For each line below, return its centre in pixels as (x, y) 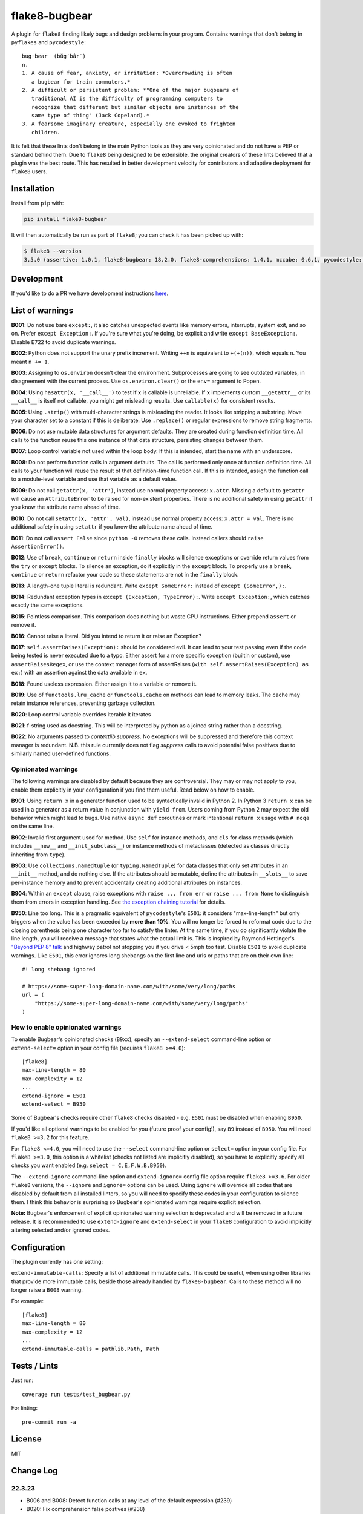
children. (46, 132)
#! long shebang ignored (59, 970)
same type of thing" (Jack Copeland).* (90, 116)
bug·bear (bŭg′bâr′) (54, 56)
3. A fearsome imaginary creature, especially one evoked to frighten (129, 124)
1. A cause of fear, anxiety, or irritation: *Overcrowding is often (127, 73)
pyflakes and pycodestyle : (48, 42)
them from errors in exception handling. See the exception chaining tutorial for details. (119, 902)
